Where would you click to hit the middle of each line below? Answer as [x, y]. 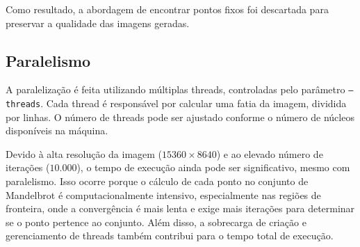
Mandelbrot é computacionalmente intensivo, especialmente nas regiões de [163, 194]
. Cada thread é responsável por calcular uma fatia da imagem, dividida [194, 103]
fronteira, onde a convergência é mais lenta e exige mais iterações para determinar [180, 208]
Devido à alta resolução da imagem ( [84, 153]
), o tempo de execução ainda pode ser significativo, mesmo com [213, 167]
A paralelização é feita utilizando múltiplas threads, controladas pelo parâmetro [175, 89]
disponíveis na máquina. [57, 130]
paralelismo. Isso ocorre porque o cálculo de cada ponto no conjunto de [157, 181]
